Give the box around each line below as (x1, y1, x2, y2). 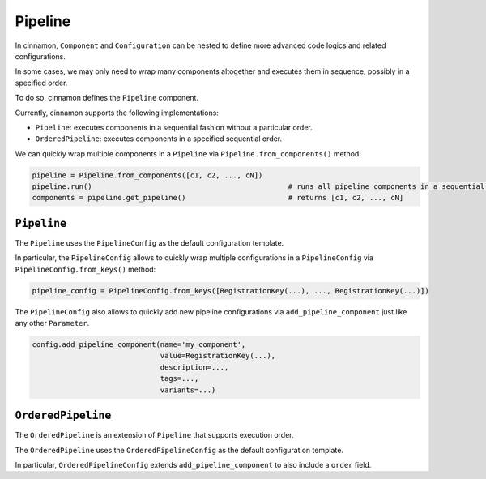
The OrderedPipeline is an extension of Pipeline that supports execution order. (15, 430, 294, 440)
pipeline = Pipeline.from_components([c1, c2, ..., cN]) (32, 170, 263, 180)
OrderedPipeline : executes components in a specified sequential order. (35, 134, 283, 143)
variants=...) (160, 385, 216, 395)
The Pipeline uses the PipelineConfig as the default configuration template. (15, 237, 284, 247)
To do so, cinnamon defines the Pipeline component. (15, 93, 198, 103)
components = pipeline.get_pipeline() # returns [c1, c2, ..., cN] (32, 193, 404, 203)
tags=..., (160, 374, 199, 383)
